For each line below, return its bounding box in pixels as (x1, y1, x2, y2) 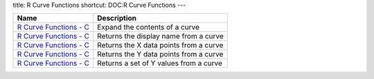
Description (97, 14, 136, 23)
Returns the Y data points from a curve (97, 49, 224, 59)
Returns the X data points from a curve (97, 41, 224, 50)
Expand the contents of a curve (97, 23, 200, 32)
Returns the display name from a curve (97, 32, 224, 41)
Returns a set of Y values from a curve (97, 58, 223, 68)
